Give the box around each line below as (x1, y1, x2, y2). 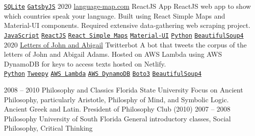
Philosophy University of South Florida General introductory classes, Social (4, 113, 231, 123)
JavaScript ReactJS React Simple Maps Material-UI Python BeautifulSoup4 (4, 32, 244, 39)
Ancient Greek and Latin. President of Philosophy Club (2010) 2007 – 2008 (4, 104, 230, 114)
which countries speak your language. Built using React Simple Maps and (4, 10, 226, 21)
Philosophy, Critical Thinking (4, 123, 93, 133)
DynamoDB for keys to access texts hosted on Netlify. (4, 58, 166, 68)
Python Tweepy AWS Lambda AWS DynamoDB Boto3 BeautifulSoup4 (4, 70, 202, 78)
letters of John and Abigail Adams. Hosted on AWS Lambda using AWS (4, 49, 222, 59)
